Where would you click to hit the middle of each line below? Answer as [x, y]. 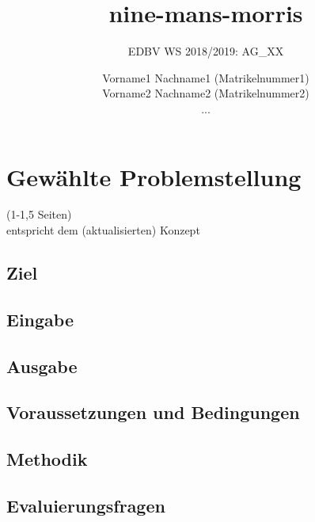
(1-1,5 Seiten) [39, 214]
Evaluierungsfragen [86, 505]
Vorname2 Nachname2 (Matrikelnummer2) [206, 93]
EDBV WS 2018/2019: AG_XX [206, 51]
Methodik [47, 459]
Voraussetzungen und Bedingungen [153, 412]
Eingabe [40, 319]
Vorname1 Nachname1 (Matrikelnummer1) [206, 77]
